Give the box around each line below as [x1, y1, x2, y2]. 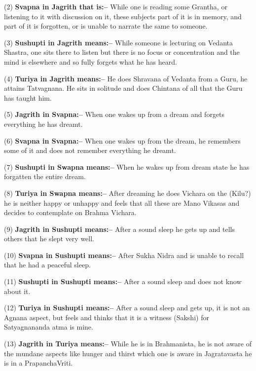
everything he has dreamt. [4, 118, 83, 129]
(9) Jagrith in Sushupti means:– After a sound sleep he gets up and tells [4, 223, 235, 234]
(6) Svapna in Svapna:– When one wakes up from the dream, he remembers [4, 135, 241, 146]
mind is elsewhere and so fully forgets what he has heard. [4, 56, 177, 67]
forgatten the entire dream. [4, 171, 86, 182]
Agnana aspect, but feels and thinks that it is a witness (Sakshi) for [4, 312, 209, 322]
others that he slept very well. [4, 233, 94, 244]
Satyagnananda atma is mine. [4, 322, 93, 332]
